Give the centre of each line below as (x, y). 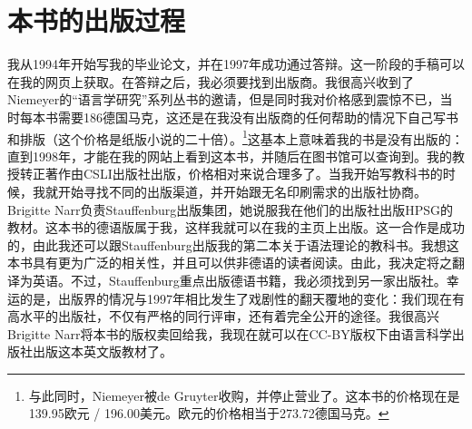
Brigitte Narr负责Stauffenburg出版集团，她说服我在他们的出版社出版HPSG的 (231, 209)
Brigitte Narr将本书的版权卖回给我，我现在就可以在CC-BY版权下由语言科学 (230, 333)
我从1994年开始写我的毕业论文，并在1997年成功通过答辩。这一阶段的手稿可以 (236, 64)
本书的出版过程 (97, 20)
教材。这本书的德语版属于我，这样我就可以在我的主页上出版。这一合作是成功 (236, 227)
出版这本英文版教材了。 (102, 351)
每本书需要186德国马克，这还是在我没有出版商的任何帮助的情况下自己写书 (239, 117)
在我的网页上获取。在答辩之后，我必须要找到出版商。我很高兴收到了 (211, 81)
